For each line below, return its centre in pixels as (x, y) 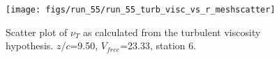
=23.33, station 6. (158, 45)
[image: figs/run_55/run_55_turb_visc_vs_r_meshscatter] (141, 10)
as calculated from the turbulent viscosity (172, 32)
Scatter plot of (37, 32)
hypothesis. (30, 45)
